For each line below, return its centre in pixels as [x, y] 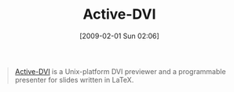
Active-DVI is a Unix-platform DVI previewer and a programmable [120, 71]
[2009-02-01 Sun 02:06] [119, 36]
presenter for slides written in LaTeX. [74, 80]
